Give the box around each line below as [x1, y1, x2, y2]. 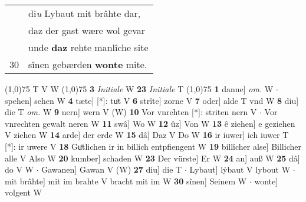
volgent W [5, 186, 42, 198]
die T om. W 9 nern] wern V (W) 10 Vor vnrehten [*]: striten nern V [5, 106, 257, 118]
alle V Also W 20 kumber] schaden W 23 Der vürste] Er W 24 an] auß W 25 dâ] [5, 151, 300, 164]
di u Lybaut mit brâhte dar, [28, 6, 141, 20]
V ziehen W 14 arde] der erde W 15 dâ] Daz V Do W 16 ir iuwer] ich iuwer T [5, 129, 289, 141]
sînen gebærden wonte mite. [28, 58, 147, 71]
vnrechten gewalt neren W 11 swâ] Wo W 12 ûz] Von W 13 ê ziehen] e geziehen [5, 117, 295, 129]
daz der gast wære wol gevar [28, 23, 145, 37]
